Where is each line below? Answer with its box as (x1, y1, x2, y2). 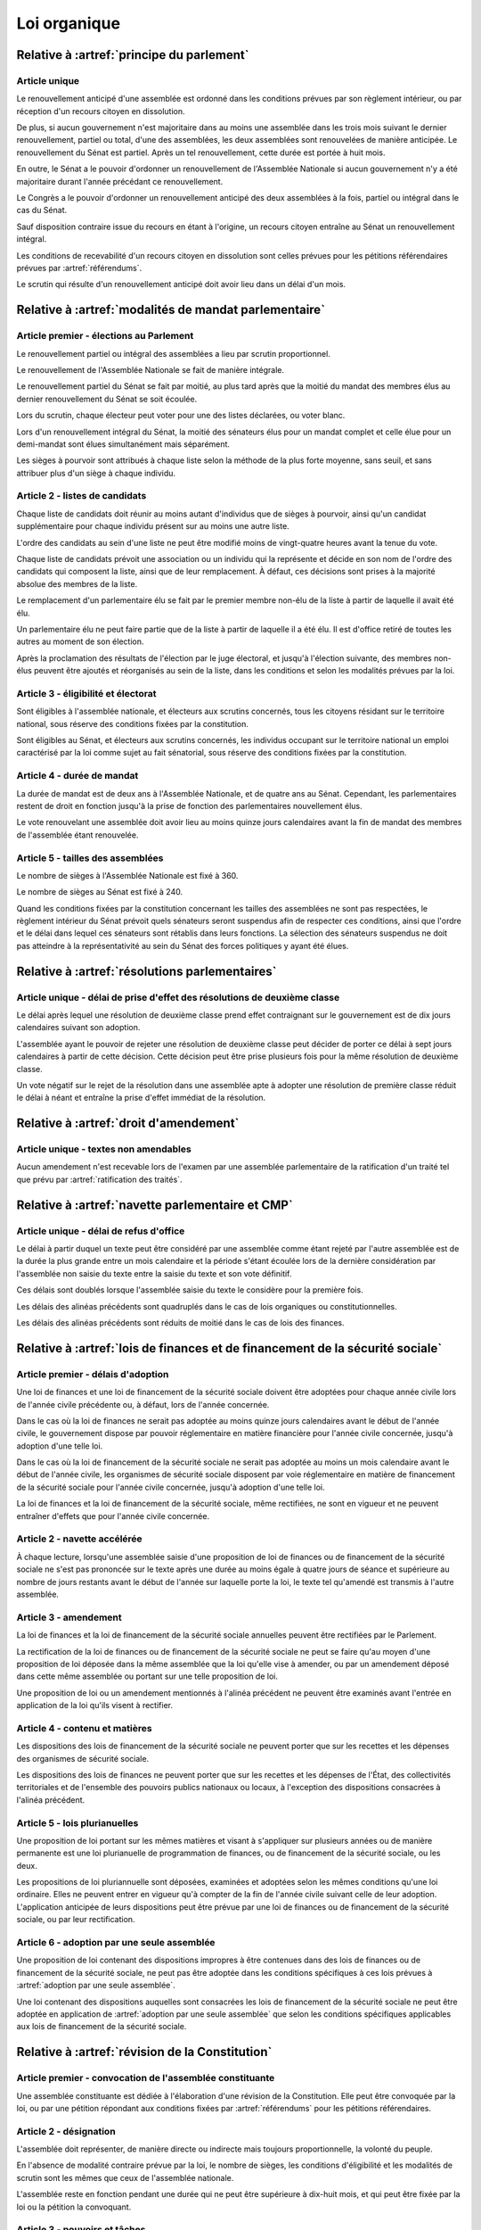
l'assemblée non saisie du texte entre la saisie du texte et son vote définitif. (16, 1268, 292, 1279)
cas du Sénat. (16, 205, 68, 216)
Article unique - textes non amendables (16, 1143, 192, 1155)
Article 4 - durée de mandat (16, 770, 139, 782)
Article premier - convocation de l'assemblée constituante (16, 2072, 275, 2085)
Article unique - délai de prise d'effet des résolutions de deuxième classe (16, 991, 340, 1003)
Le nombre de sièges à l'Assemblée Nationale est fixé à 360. (16, 870, 239, 880)
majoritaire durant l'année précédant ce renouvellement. (16, 176, 224, 186)
